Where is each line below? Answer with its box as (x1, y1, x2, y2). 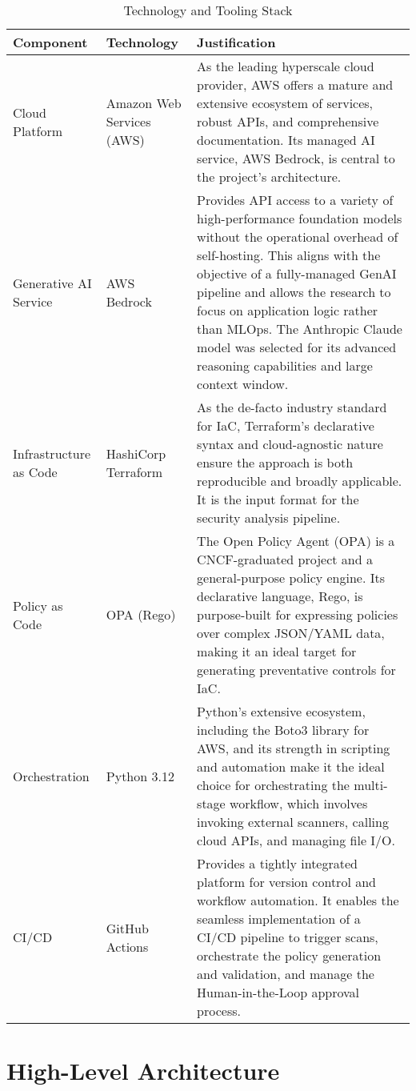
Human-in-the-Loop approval (197, 983, 360, 1001)
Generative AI (13, 273, 92, 292)
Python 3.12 (106, 766, 174, 785)
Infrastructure (13, 443, 91, 463)
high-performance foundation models (197, 209, 402, 227)
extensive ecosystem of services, (197, 94, 374, 112)
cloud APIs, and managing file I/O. (197, 831, 395, 849)
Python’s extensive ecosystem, (197, 702, 366, 720)
